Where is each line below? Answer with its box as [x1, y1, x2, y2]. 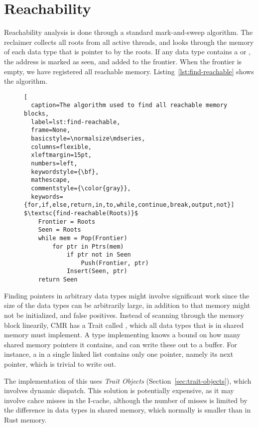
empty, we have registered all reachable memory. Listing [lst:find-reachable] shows [4, 66, 254, 76]
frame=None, [31, 127, 71, 134]
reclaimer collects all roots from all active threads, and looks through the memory [4, 36, 254, 47]
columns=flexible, [31, 143, 92, 150]
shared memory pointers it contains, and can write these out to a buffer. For [4, 339, 237, 349]
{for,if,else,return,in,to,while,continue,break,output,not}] [24, 201, 235, 209]
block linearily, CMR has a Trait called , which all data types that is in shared [4, 319, 244, 330]
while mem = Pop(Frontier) [38, 234, 128, 242]
